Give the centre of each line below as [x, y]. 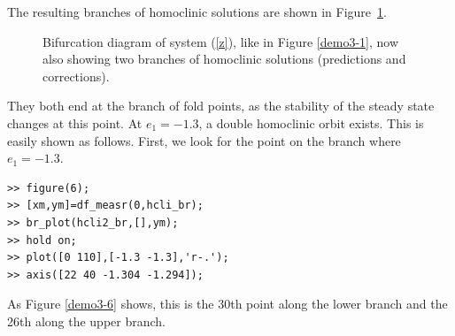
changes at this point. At [75, 122]
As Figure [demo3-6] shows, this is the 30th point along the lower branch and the [227, 304]
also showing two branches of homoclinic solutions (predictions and [224, 59]
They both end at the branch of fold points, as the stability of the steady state [221, 106]
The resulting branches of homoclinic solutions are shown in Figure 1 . [197, 11]
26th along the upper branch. [87, 321]
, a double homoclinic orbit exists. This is [311, 122]
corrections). [76, 76]
